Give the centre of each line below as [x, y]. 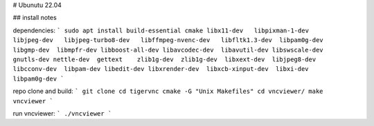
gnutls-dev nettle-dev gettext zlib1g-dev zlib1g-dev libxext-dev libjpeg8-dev [164, 59]
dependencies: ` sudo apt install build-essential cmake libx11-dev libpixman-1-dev [161, 30]
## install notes [35, 18]
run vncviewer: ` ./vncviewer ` [62, 113]
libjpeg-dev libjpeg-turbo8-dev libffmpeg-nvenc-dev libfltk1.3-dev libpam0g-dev [168, 40]
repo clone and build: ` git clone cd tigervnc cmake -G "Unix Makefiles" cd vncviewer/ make [168, 91]
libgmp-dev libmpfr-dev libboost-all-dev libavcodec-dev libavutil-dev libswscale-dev [168, 50]
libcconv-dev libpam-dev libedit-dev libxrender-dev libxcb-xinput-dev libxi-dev [161, 69]
